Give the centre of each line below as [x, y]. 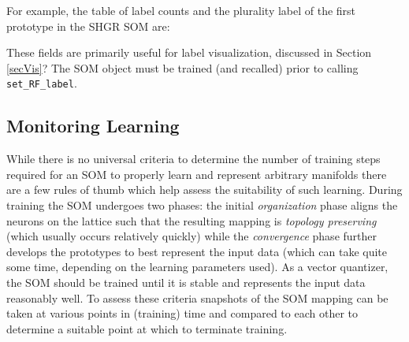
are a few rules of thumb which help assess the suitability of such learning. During [204, 190]
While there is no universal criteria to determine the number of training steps [193, 159]
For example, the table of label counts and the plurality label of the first [181, 10]
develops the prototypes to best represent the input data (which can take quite [197, 251]
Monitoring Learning [93, 126]
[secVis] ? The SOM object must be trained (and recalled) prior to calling [182, 67]
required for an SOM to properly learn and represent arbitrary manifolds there [197, 174]
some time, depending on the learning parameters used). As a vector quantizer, [197, 267]
